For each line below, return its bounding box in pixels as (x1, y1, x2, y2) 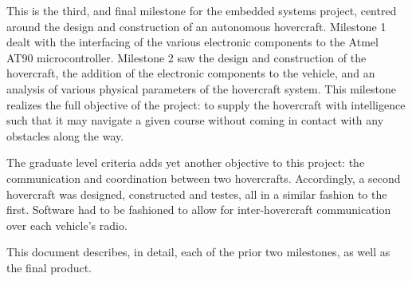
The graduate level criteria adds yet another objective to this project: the (6, 154, 365, 171)
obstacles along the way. (6, 127, 124, 144)
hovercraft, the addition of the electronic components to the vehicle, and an (6, 65, 375, 81)
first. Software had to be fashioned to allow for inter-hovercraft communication (6, 201, 391, 218)
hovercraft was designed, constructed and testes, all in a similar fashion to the (6, 185, 387, 202)
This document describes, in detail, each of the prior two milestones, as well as (6, 243, 390, 260)
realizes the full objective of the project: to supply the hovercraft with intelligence (6, 96, 406, 113)
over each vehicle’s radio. (6, 216, 128, 233)
